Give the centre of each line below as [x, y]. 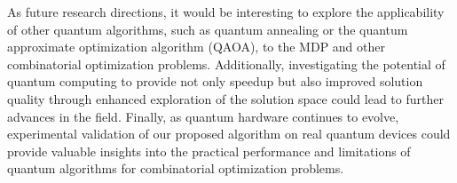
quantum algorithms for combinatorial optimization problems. [176, 168]
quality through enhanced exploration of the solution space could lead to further [225, 98]
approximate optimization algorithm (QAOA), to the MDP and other [196, 47]
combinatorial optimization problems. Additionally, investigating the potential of [226, 64]
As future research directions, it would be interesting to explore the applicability [226, 12]
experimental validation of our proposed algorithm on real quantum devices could [229, 134]
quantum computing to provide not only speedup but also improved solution [215, 81]
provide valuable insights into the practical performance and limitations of [209, 151]
